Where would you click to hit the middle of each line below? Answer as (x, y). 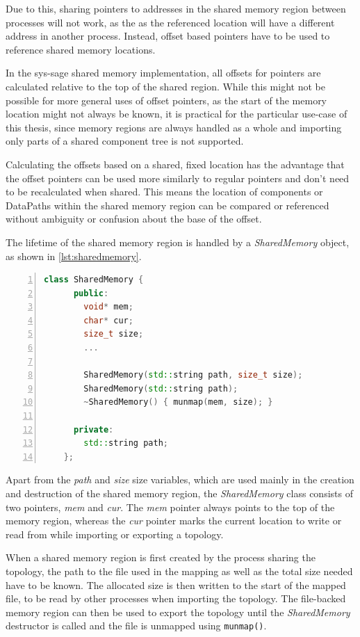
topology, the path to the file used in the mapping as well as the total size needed (179, 571)
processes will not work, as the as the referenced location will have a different (170, 22)
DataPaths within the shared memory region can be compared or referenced (167, 205)
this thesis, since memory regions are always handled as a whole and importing (174, 127)
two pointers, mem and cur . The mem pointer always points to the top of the (170, 507)
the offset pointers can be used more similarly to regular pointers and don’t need (178, 178)
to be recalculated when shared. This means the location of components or (164, 192)
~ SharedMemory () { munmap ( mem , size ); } (178, 402)
